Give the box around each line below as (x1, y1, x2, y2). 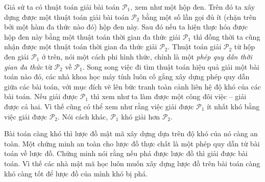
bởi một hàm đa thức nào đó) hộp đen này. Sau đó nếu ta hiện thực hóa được (4, 21, 248, 32)
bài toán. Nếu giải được (4, 91, 78, 102)
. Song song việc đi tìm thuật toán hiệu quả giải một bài (82, 61, 259, 72)
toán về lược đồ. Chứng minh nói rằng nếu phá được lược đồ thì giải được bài (4, 148, 248, 159)
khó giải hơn (121, 111, 160, 122)
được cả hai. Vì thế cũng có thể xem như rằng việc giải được (4, 101, 194, 111)
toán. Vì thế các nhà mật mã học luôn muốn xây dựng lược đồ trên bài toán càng (4, 158, 260, 168)
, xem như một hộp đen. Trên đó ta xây (130, 2, 255, 12)
